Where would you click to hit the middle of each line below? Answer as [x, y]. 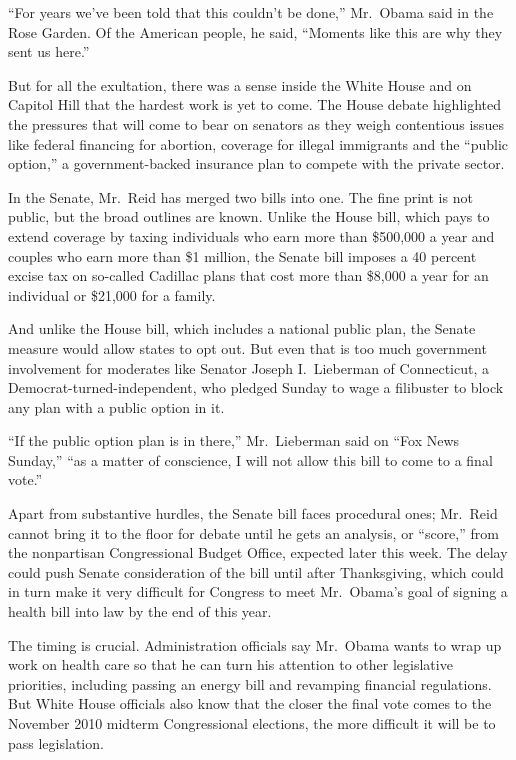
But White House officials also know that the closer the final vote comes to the [250, 703]
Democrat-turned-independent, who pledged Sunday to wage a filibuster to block [256, 387]
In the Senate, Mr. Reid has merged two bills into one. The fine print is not [240, 196]
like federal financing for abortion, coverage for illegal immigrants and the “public [258, 143]
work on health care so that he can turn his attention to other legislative [230, 664]
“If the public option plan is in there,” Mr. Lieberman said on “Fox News [234, 440]
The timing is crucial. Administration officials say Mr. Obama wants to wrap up [255, 644]
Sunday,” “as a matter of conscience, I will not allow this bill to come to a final [250, 459]
